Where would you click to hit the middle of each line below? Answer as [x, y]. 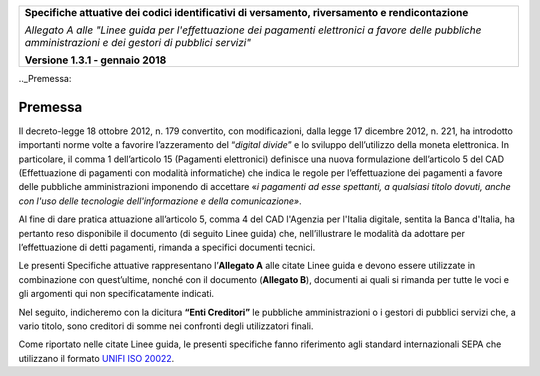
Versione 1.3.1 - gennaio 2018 [95, 60]
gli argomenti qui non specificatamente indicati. [116, 294]
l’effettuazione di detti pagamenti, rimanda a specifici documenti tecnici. [167, 247]
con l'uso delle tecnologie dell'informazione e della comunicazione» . [160, 201]
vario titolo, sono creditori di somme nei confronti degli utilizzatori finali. [166, 326]
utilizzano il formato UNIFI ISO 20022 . [96, 358]
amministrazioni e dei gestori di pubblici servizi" [138, 42]
